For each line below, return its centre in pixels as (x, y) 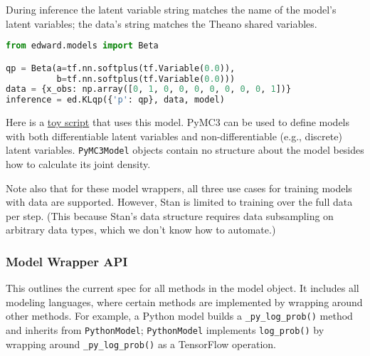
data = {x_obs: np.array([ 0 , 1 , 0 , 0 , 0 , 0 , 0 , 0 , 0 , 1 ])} (149, 89)
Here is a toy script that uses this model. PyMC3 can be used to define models (178, 122)
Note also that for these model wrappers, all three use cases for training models (179, 188)
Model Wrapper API (67, 261)
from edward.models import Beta (82, 46)
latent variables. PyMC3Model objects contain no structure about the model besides (185, 150)
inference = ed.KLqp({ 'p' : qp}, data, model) (115, 100)
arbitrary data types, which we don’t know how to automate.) (141, 230)
